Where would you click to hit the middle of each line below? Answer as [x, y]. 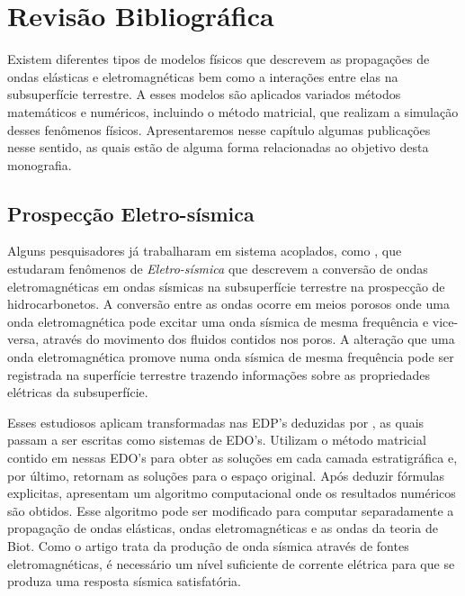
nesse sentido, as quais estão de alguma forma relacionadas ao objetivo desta [218, 147]
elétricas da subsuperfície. [78, 392]
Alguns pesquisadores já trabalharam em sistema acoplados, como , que [205, 251]
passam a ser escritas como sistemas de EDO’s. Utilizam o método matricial [217, 440]
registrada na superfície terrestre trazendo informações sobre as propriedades [219, 374]
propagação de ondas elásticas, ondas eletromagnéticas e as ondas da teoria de [223, 528]
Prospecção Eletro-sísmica [131, 213]
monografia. [40, 164]
